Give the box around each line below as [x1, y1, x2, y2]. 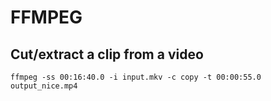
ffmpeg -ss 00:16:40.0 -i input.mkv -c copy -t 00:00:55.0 [10, 72, 262, 82]
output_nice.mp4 [10, 81, 78, 91]
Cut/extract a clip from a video [10, 46, 204, 63]
